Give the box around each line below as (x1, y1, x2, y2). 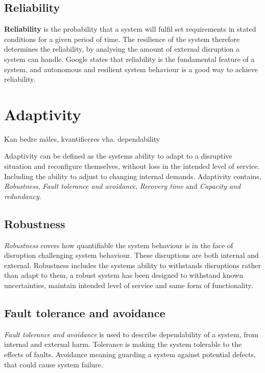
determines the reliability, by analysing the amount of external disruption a (4, 43, 240, 54)
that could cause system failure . (4, 359, 103, 369)
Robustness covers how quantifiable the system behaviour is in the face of (4, 239, 233, 250)
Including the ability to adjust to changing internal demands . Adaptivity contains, (4, 170, 261, 181)
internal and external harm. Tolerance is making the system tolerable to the (4, 339, 242, 349)
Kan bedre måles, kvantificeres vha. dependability (4, 133, 160, 144)
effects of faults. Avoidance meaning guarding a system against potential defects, (4, 349, 256, 360)
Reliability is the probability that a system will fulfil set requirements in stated (4, 24, 256, 34)
